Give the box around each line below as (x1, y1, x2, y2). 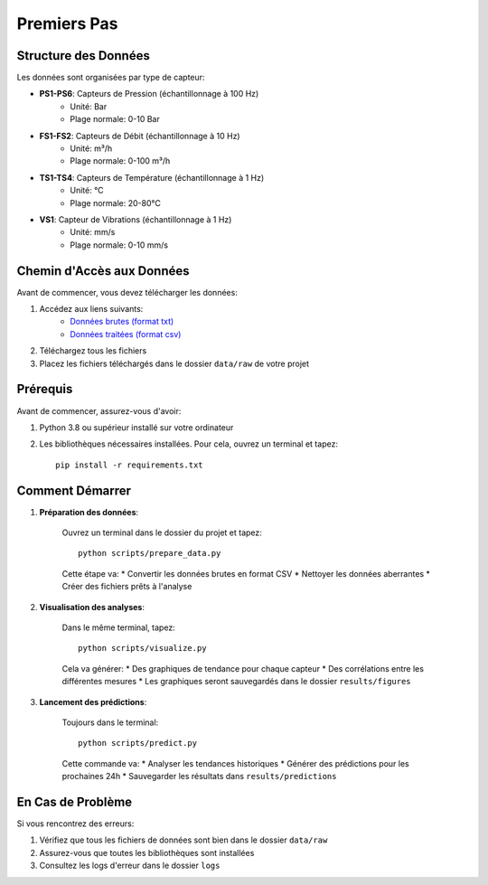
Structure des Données (16, 48, 151, 63)
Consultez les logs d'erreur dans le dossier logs (39, 860, 221, 871)
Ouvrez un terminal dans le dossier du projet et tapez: (61, 527, 262, 538)
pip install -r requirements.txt (55, 459, 203, 470)
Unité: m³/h (70, 143, 113, 154)
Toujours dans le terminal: (61, 717, 159, 728)
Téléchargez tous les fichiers (39, 345, 147, 356)
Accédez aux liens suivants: (39, 304, 144, 315)
